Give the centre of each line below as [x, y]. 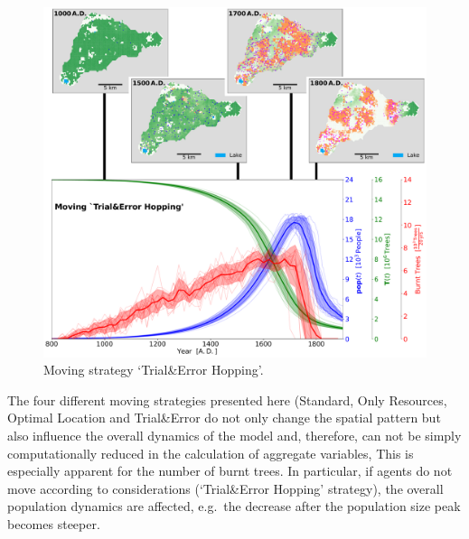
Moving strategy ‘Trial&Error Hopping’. [154, 370]
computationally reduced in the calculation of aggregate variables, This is [211, 453]
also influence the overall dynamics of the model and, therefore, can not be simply [234, 435]
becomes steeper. [54, 523]
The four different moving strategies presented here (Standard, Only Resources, [227, 400]
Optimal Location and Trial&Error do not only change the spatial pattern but [224, 418]
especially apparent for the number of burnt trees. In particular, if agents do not [230, 471]
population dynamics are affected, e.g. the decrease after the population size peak [234, 506]
